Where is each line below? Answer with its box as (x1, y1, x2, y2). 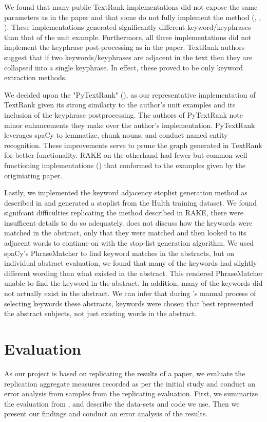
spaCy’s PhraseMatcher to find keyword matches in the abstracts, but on (4, 247, 235, 258)
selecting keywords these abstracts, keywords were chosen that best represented (4, 298, 254, 308)
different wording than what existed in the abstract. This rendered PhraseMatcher (4, 267, 263, 278)
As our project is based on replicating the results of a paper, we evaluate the (4, 368, 245, 378)
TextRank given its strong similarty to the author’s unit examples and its (4, 99, 236, 110)
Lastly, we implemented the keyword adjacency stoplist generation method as (4, 187, 247, 198)
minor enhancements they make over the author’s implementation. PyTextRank (4, 119, 255, 130)
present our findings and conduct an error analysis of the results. (4, 408, 208, 419)
